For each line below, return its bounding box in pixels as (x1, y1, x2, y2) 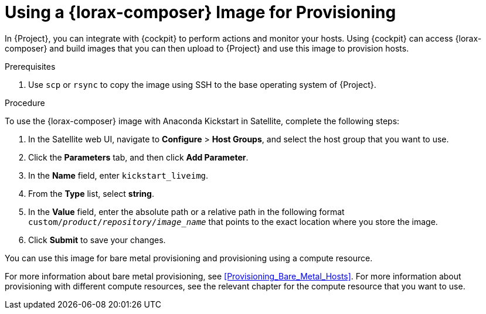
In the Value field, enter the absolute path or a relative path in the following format (28, 206, 345, 217)
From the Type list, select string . (28, 188, 154, 199)
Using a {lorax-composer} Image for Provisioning (5, 2, 396, 22)
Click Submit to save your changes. (28, 234, 166, 245)
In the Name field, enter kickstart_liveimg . (28, 170, 209, 180)
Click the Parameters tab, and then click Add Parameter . (28, 152, 249, 162)
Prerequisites (5, 61, 56, 71)
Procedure (5, 97, 45, 108)
